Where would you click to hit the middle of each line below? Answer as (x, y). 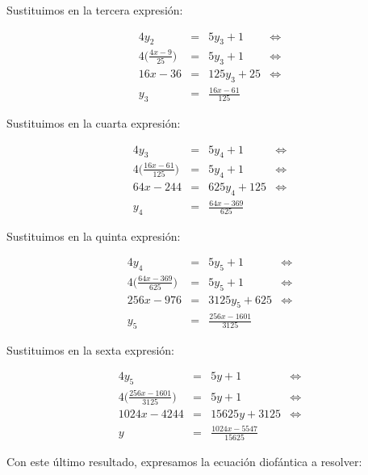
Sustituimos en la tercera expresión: (95, 10)
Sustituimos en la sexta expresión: (91, 349)
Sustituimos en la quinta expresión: (94, 235)
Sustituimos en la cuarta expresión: (94, 122)
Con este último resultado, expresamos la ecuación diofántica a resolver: (184, 461)
